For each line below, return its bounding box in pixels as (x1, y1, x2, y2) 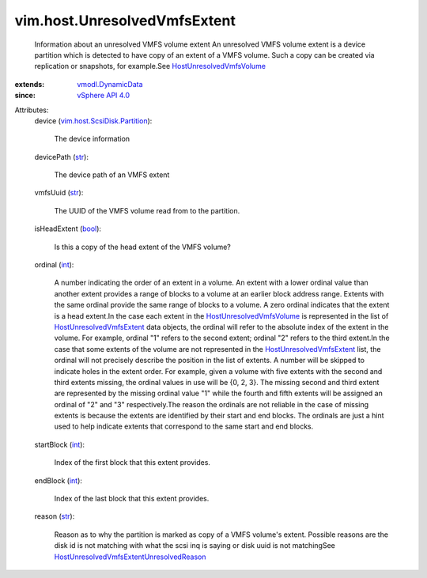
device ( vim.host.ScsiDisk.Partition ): (34, 115, 153, 126)
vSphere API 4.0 (77, 91, 130, 100)
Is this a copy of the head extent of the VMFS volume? (54, 242, 231, 251)
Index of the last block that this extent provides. (54, 494, 210, 504)
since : (14, 91, 36, 100)
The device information (54, 134, 130, 144)
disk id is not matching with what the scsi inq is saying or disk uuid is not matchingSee (54, 541, 335, 550)
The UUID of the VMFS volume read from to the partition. (54, 206, 240, 215)
